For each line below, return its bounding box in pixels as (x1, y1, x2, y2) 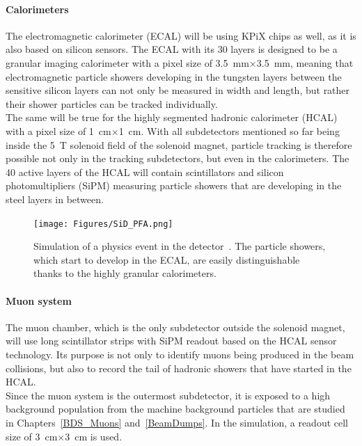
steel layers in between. (6, 191, 104, 206)
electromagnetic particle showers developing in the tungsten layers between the (6, 69, 342, 83)
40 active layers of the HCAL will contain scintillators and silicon (6, 164, 284, 179)
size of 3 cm (6, 429, 58, 443)
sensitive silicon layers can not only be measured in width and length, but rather (6, 83, 350, 97)
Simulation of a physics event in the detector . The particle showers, (33, 239, 326, 253)
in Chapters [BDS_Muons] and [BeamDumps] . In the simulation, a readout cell (6, 415, 349, 429)
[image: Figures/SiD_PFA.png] (33, 218, 173, 229)
